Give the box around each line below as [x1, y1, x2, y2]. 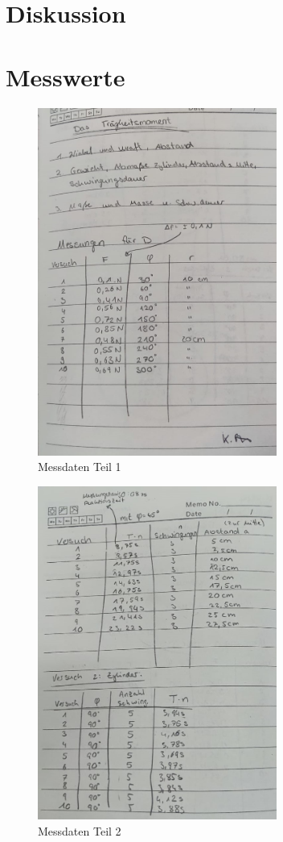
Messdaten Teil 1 [38, 458, 121, 475]
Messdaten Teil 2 [38, 822, 121, 839]
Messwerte [6, 60, 125, 93]
